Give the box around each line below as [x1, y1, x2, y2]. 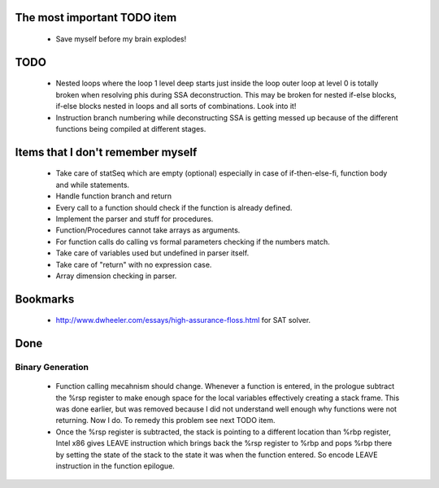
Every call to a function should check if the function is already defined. [55, 203, 293, 212]
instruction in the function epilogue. [55, 461, 175, 471]
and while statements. [55, 180, 130, 190]
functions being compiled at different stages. [55, 124, 206, 133]
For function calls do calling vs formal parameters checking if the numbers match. [55, 237, 331, 246]
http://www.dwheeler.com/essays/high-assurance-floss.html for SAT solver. [55, 316, 311, 325]
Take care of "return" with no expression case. [55, 259, 212, 269]
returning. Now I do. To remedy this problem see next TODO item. [55, 416, 276, 425]
